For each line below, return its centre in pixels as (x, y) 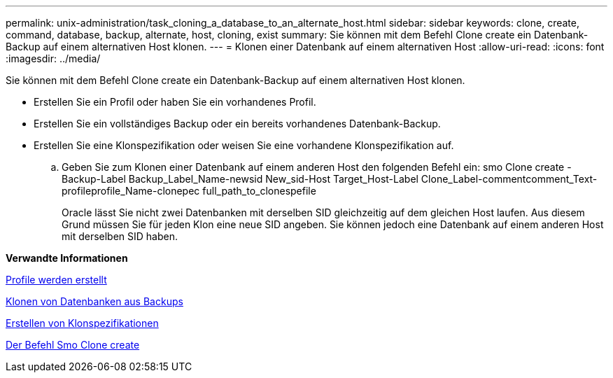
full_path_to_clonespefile (259, 191)
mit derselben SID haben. (120, 236)
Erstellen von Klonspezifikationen (82, 323)
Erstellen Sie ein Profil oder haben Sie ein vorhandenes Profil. (175, 102)
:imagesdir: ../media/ (53, 58)
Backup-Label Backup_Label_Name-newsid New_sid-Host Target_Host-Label (240, 179)
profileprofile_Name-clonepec (131, 191)
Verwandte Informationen (67, 258)
